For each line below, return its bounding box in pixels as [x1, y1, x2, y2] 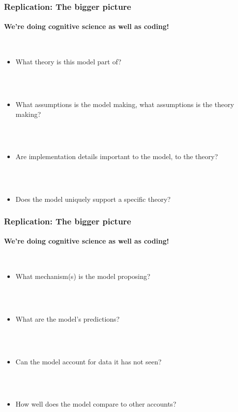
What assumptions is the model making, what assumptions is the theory [15, 99, 234, 110]
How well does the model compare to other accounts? [15, 399, 177, 409]
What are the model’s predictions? [15, 313, 120, 324]
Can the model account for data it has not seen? [15, 356, 162, 366]
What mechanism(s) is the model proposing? [15, 271, 150, 281]
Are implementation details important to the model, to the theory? [15, 151, 218, 162]
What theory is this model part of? [15, 56, 121, 67]
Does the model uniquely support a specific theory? [15, 194, 171, 204]
